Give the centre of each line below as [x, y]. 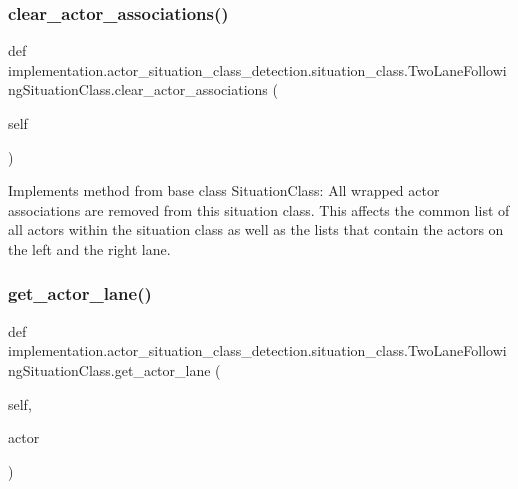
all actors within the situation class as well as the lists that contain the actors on [256, 229]
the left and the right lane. [89, 248]
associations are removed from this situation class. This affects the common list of [259, 209]
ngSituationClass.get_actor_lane [109, 369]
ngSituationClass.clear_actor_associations [138, 89]
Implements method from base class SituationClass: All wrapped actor [224, 190]
